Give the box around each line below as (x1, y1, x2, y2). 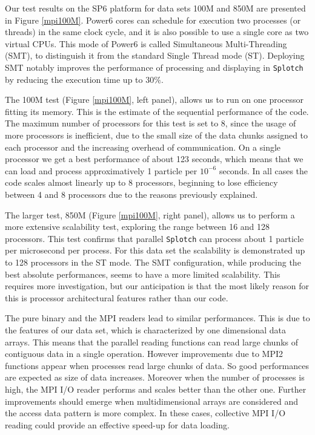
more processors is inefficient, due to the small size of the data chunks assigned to (5, 129, 308, 141)
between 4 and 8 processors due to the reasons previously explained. (5, 188, 258, 200)
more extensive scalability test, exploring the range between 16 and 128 (5, 220, 270, 233)
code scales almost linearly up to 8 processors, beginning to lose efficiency (5, 176, 278, 189)
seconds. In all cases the (219, 164, 308, 177)
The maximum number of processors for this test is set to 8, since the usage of (5, 117, 296, 129)
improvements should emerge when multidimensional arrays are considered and (5, 394, 298, 407)
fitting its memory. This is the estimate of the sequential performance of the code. (5, 105, 309, 117)
